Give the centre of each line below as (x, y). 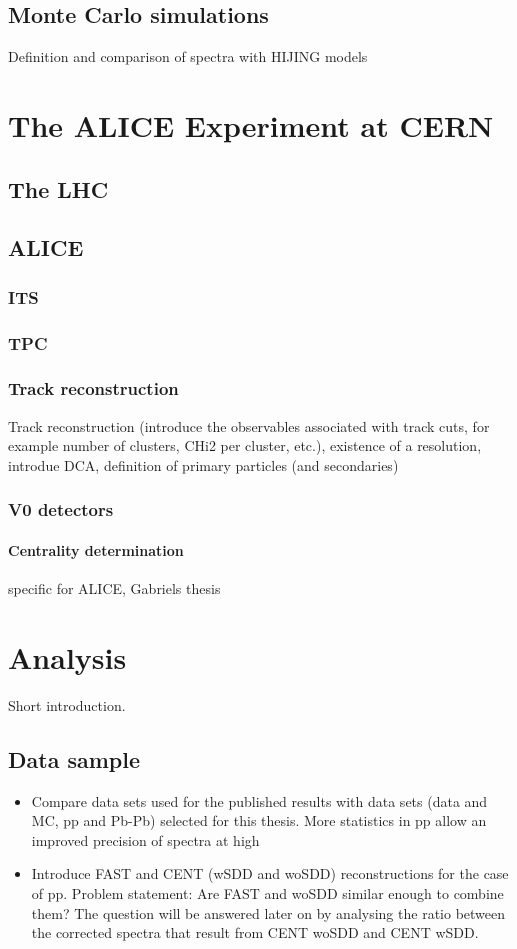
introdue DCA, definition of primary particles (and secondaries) (203, 464)
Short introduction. (67, 704)
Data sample (74, 758)
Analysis (67, 656)
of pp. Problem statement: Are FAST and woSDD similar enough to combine (267, 892)
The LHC (58, 188)
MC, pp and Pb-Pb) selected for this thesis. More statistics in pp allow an (259, 820)
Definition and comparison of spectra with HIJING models (188, 56)
